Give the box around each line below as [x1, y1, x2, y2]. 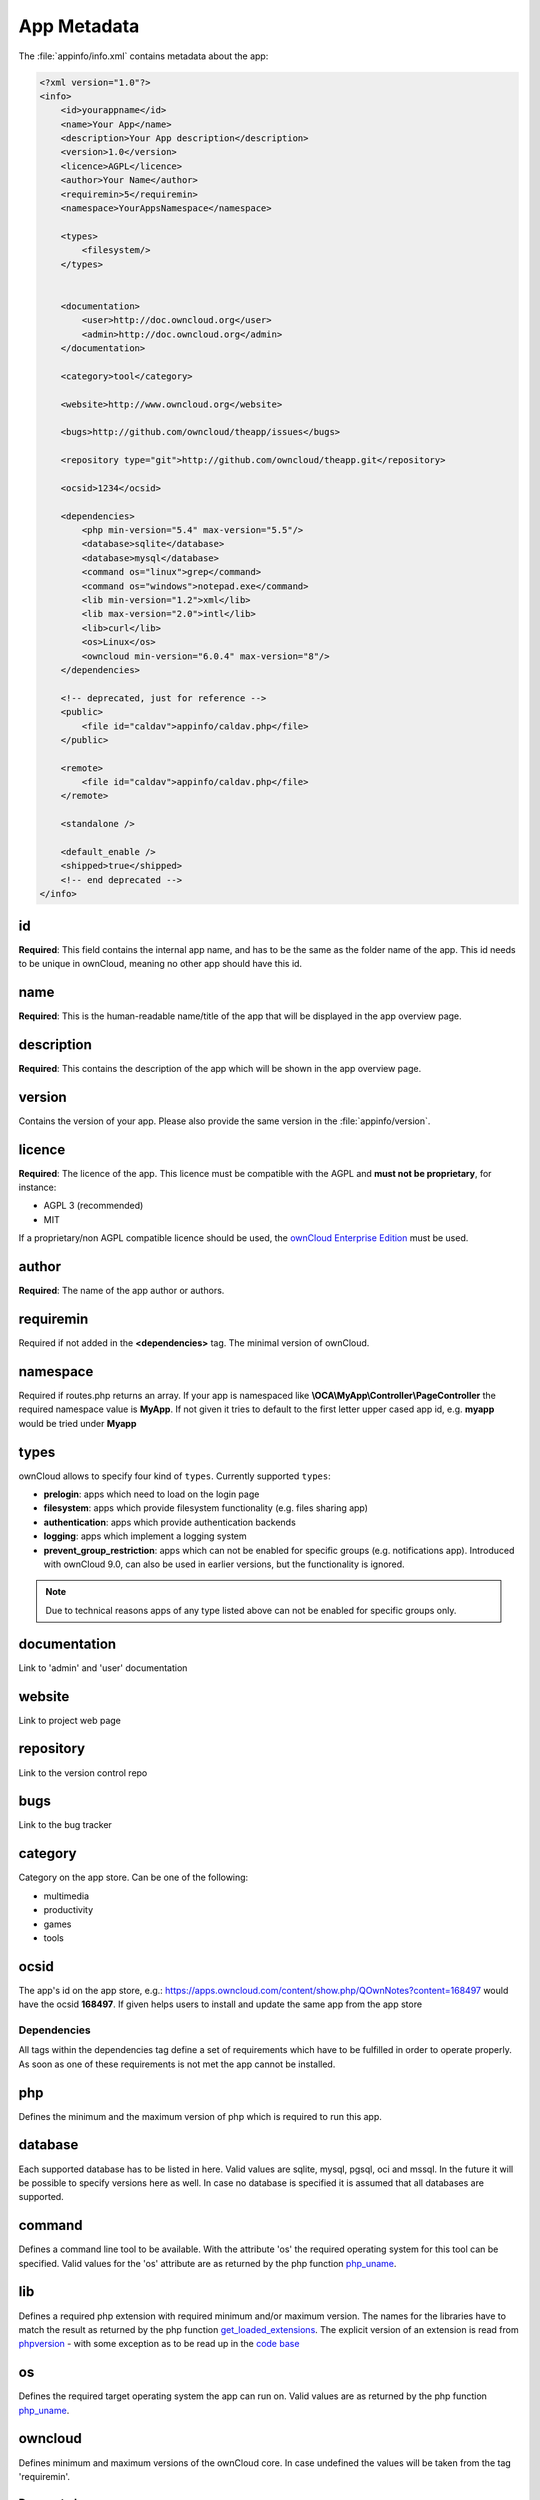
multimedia [43, 1890, 90, 1902]
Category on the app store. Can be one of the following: [18, 1871, 249, 1884]
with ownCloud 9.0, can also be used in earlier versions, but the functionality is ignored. [43, 1558, 405, 1570]
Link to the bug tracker [18, 1819, 112, 1831]
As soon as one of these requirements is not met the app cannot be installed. [18, 2058, 336, 2070]
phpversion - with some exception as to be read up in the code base [18, 2338, 300, 2350]
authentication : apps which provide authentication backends [43, 1516, 297, 1528]
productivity [43, 1904, 94, 1916]
